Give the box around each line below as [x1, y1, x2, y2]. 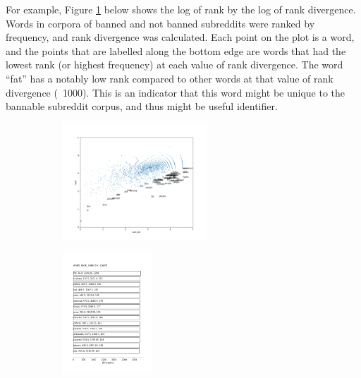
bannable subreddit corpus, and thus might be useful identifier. [6, 99, 278, 114]
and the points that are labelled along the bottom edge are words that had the [6, 43, 346, 58]
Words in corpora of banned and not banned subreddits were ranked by [6, 16, 315, 30]
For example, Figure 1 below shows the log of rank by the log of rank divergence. [6, 2, 356, 16]
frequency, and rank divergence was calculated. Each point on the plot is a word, [6, 30, 355, 44]
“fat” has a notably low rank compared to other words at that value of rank [6, 71, 334, 85]
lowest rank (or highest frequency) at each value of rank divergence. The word [6, 57, 343, 72]
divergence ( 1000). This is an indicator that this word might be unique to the [6, 85, 345, 99]
